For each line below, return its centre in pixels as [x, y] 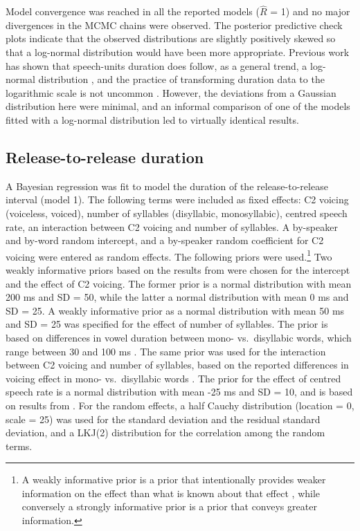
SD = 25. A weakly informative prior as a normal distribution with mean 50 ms [175, 310]
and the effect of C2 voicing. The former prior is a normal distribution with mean [179, 283]
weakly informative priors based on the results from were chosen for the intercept [178, 269]
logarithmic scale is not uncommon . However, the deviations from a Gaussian [171, 92]
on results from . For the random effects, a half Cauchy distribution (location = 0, [180, 405]
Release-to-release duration [105, 157]
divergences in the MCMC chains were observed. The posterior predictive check [174, 25]
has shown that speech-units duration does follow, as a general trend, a [156, 65]
